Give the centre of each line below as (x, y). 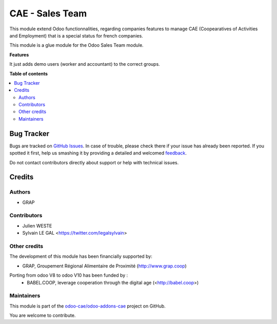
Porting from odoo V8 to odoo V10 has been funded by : (69, 275)
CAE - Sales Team (48, 13)
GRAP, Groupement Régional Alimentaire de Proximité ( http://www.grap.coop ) (104, 266)
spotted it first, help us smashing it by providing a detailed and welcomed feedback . (98, 153)
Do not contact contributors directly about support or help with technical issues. (94, 162)
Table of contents (29, 73)
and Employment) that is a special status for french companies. (76, 35)
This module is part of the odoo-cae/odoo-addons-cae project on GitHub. (88, 306)
